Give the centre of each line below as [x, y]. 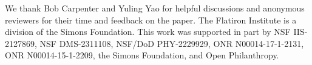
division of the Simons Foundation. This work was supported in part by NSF [148, 32]
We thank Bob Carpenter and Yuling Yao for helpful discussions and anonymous [155, 8]
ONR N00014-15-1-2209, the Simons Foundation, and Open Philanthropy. [142, 55]
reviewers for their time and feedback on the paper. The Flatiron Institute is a [151, 20]
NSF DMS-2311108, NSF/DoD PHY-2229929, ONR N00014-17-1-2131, [172, 43]
